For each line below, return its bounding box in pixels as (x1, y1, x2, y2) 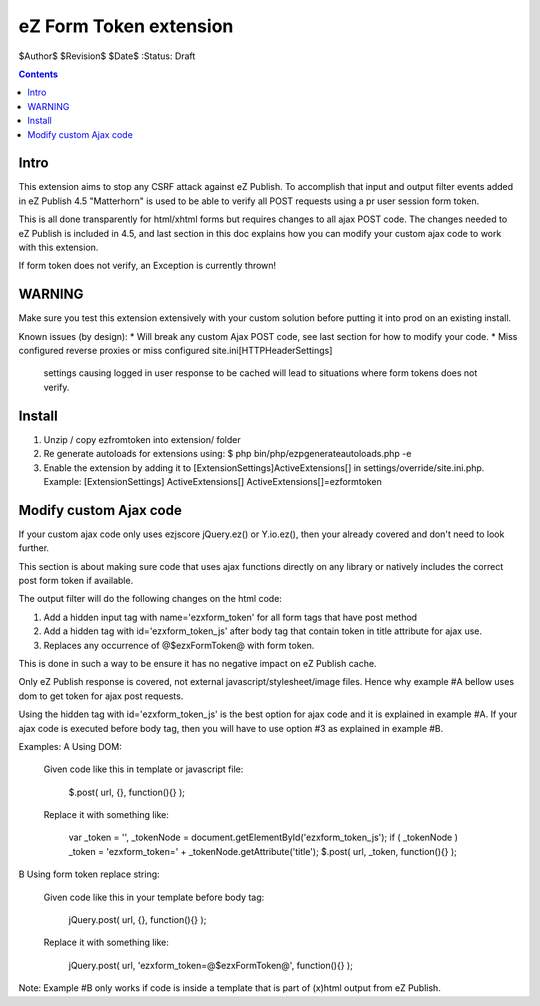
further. (18, 542, 50, 554)
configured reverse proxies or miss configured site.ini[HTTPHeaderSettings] (18, 345, 333, 357)
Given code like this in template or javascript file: (43, 763, 244, 775)
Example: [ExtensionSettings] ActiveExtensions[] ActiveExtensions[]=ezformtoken (43, 475, 382, 487)
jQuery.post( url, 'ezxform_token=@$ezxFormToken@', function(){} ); (68, 959, 354, 971)
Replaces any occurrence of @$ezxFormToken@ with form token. (43, 639, 315, 651)
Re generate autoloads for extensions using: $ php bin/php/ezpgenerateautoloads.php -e (43, 448, 412, 460)
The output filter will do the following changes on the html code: (18, 593, 282, 605)
